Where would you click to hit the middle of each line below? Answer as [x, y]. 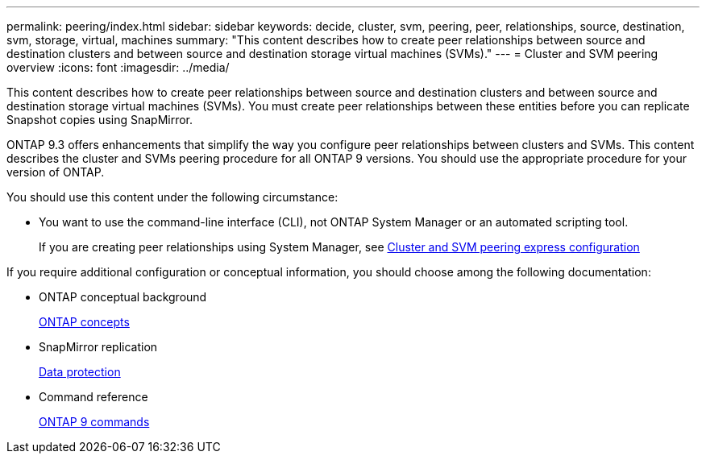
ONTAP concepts [84, 322]
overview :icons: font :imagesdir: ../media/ [118, 67]
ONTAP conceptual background [123, 297]
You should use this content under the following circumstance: [172, 197]
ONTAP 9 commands [94, 422]
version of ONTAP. [56, 172]
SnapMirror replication [98, 347]
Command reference [93, 397]
